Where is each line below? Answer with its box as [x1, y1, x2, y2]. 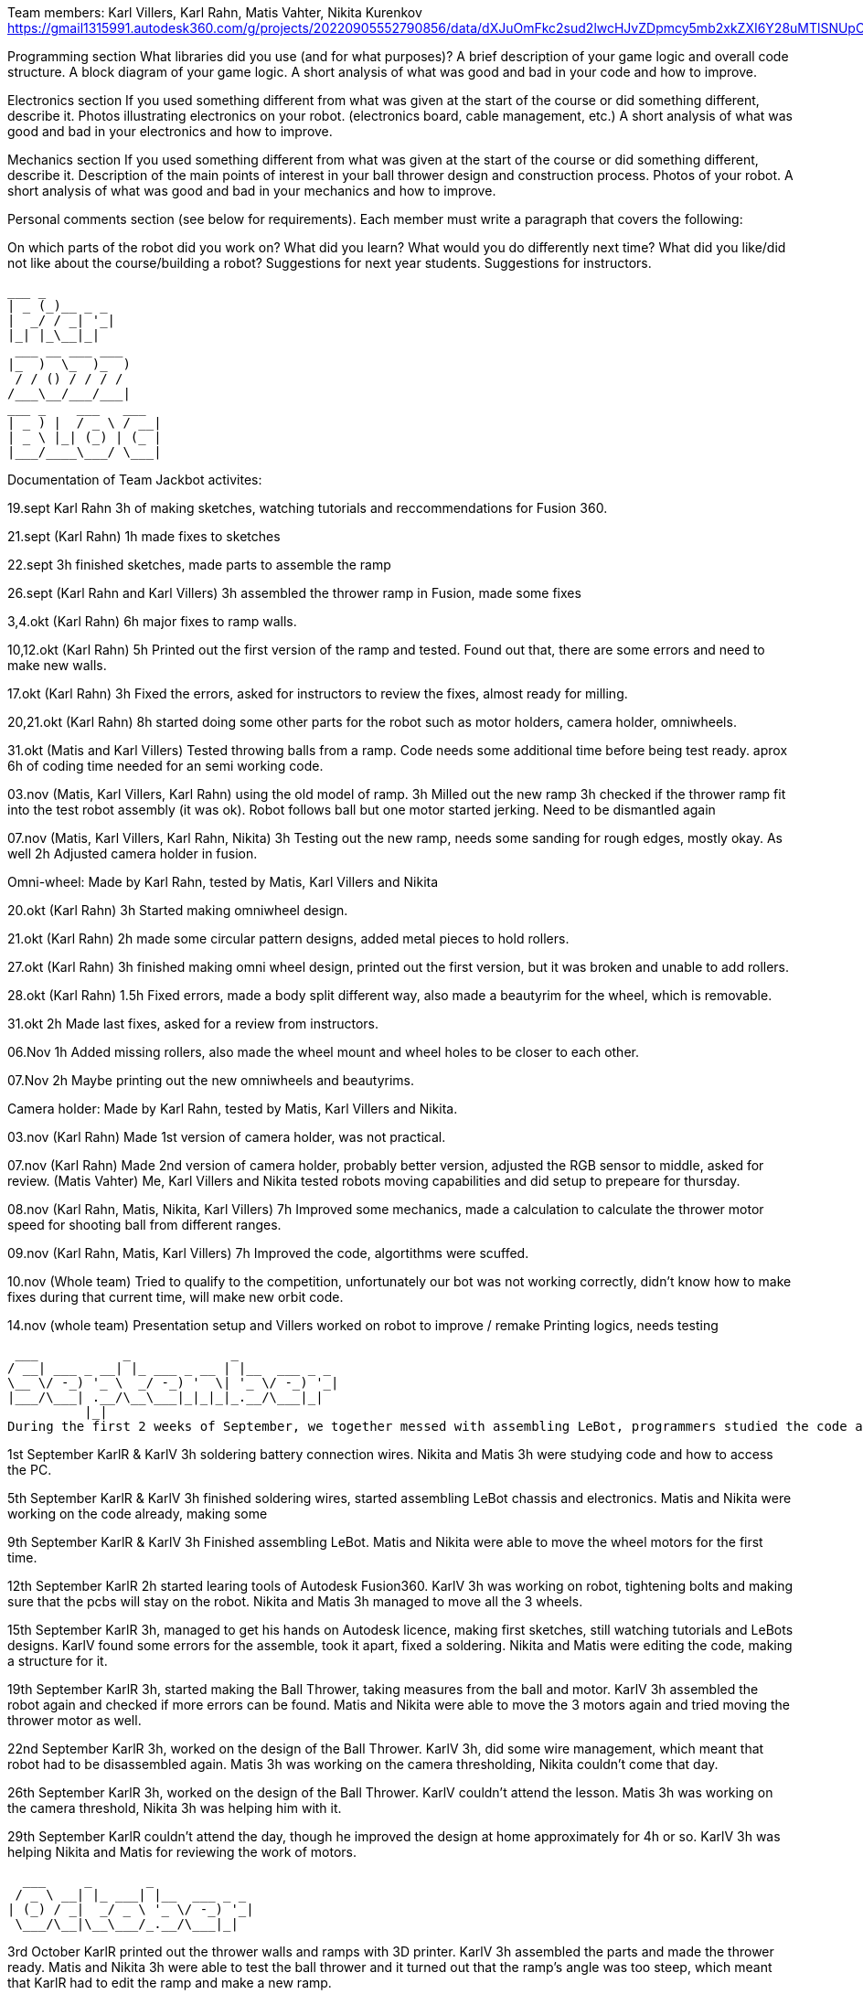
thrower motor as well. [7, 1712, 142, 1728]
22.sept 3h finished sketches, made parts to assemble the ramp [7, 557, 391, 572]
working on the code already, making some [7, 1506, 268, 1521]
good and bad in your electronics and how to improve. [7, 123, 333, 139]
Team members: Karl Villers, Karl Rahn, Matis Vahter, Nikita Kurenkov [7, 5, 422, 20]
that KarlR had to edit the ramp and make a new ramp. [7, 1975, 332, 1990]
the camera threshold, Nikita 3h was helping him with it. [7, 1800, 342, 1816]
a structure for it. [7, 1653, 108, 1669]
